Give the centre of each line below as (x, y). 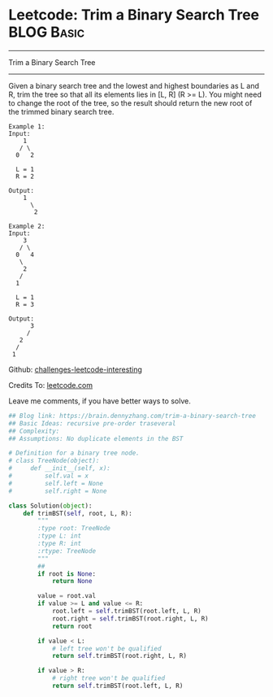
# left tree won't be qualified (106, 648)
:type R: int (60, 544)
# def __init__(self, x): (60, 468)
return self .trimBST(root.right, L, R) (119, 656)
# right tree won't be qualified (108, 678)
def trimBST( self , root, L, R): (78, 513)
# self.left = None (56, 483)
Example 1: (27, 126)
